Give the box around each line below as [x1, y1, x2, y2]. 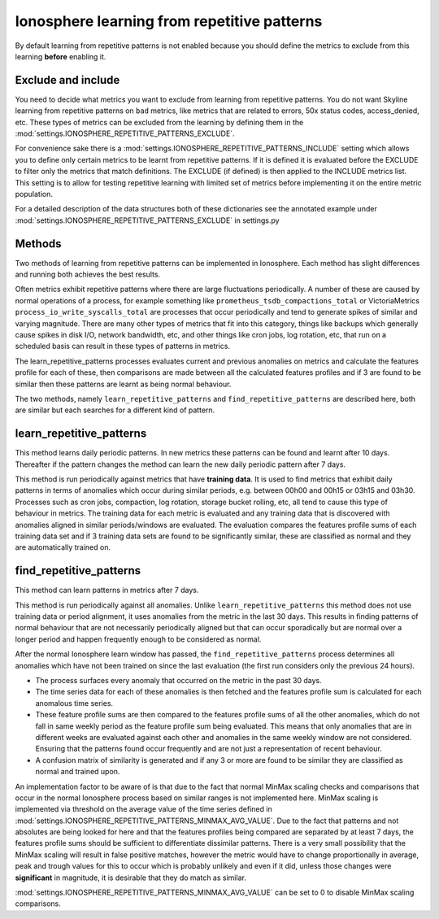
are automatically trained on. [15, 542, 111, 552]
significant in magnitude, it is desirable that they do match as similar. [15, 873, 247, 882]
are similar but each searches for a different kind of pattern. [15, 405, 215, 415]
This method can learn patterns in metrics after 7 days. [15, 586, 199, 595]
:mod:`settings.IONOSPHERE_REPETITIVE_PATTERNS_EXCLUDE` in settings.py [15, 216, 280, 225]
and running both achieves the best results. [15, 269, 161, 280]
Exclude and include [15, 73, 120, 87]
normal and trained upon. [35, 767, 120, 777]
